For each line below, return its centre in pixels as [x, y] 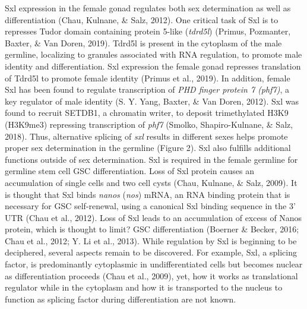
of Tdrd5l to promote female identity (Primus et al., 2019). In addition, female [148, 78]
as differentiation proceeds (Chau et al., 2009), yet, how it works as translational [151, 275]
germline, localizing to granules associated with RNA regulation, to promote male [153, 54]
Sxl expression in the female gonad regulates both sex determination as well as [148, 8]
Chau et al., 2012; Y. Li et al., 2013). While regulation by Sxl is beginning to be [151, 240]
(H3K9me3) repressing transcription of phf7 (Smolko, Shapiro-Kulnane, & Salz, [149, 124]
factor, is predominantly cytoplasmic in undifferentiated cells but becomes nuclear [154, 264]
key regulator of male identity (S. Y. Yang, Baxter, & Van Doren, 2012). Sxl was [152, 101]
